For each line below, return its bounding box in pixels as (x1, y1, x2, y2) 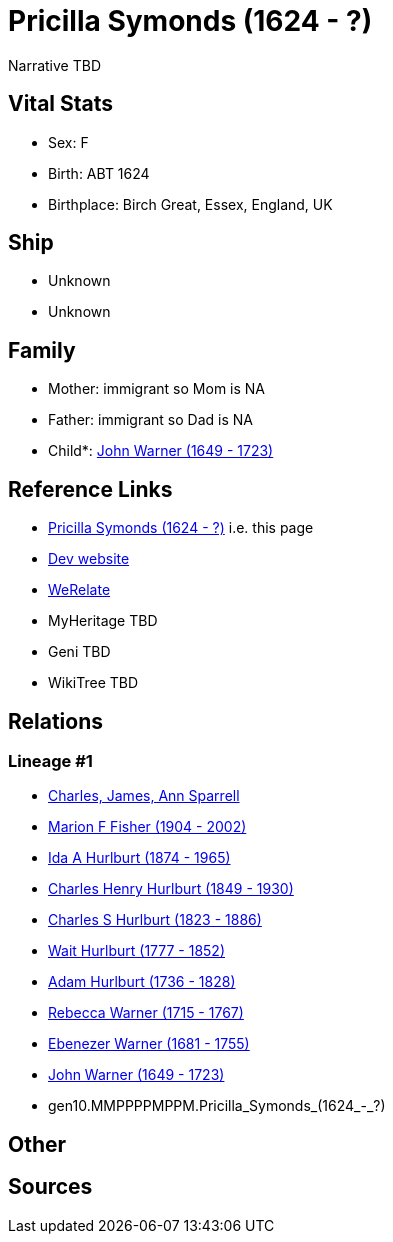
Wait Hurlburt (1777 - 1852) (48, 942, 226, 960)
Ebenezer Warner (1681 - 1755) (48, 1035, 250, 1053)
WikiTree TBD (48, 674, 139, 692)
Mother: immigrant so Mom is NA (48, 380, 266, 398)
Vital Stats (8, 91, 114, 117)
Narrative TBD (8, 56, 101, 74)
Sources (8, 1174, 93, 1200)
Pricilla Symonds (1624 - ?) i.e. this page (48, 519, 314, 537)
